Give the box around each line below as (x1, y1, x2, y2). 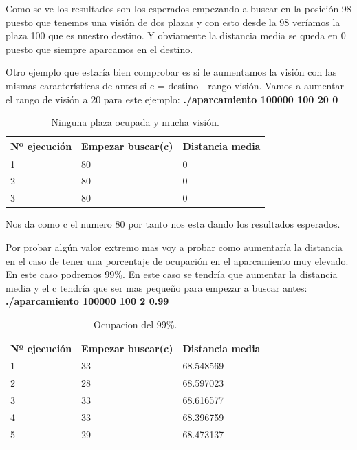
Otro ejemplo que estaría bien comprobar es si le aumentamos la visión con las (6, 65, 337, 79)
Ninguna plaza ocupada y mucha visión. (51, 115, 219, 129)
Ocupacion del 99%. (94, 317, 177, 331)
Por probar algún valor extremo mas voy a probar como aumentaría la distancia (6, 239, 343, 254)
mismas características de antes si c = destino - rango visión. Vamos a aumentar (6, 78, 344, 92)
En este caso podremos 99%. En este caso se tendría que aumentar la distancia (6, 267, 338, 281)
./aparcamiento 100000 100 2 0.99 (6, 294, 169, 308)
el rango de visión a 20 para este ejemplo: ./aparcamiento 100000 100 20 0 (6, 92, 338, 106)
